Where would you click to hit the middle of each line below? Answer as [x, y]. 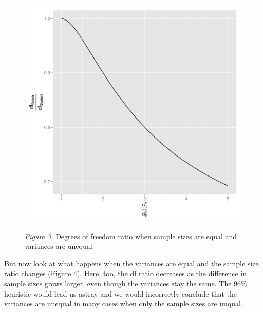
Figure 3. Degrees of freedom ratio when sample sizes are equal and [131, 236]
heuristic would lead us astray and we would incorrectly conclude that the [121, 293]
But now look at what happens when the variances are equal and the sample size [131, 263]
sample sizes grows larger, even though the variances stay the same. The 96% [126, 283]
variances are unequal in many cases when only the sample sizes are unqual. [124, 304]
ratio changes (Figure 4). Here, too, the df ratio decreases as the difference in [126, 273]
